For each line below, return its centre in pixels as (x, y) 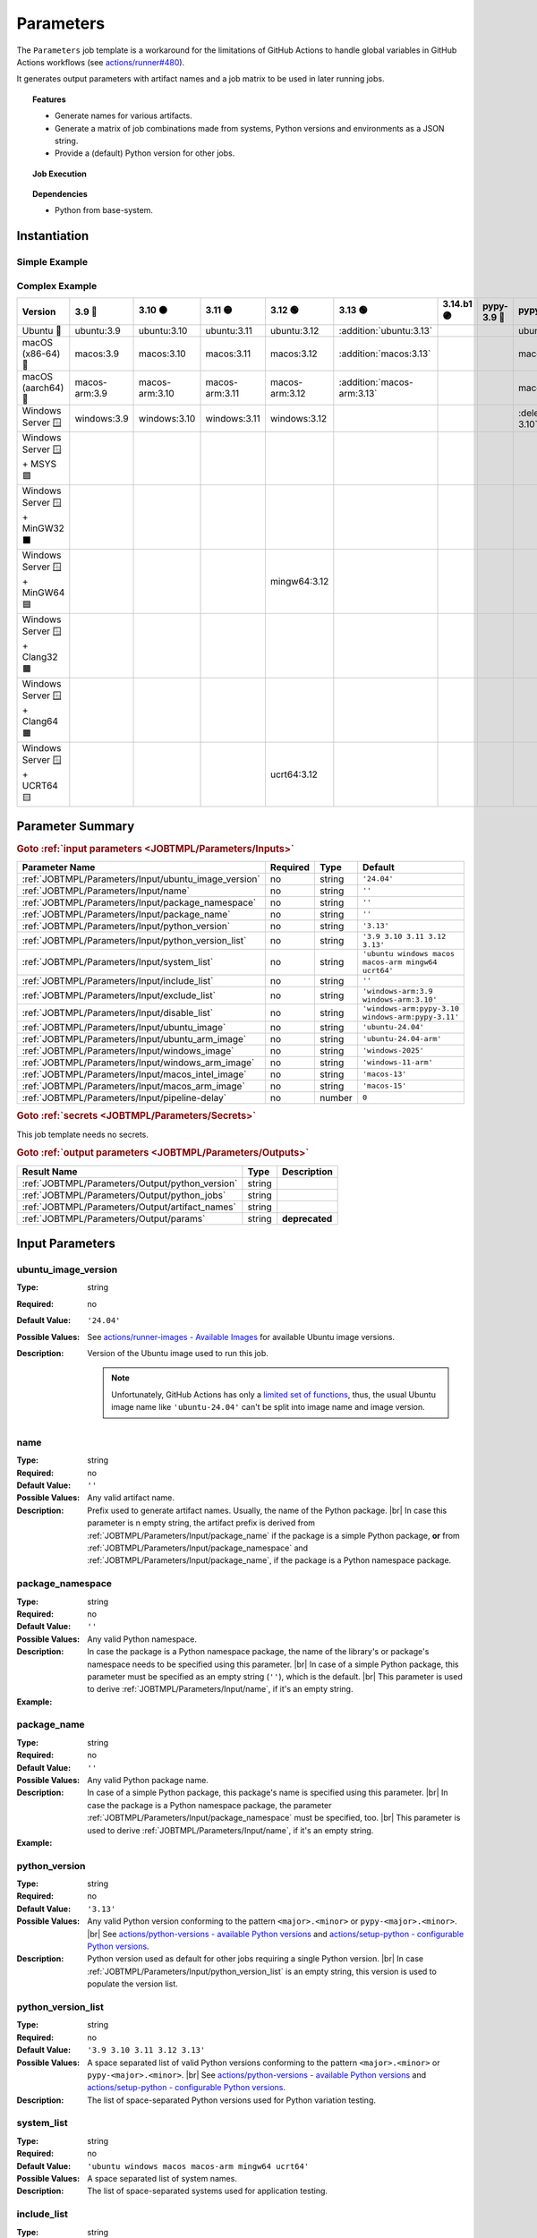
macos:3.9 (97, 354)
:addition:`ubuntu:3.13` (386, 331)
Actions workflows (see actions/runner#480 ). (101, 62)
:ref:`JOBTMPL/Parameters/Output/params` (114, 1218)
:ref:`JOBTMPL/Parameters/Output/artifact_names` (129, 1207)
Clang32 (40, 657)
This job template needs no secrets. (83, 1134)
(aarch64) (43, 388)
